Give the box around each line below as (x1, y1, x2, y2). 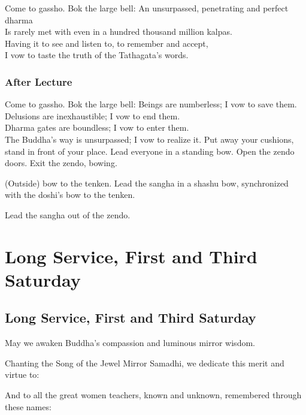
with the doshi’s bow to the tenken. (5, 188, 135, 201)
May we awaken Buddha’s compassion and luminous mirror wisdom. (5, 336, 255, 349)
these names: (5, 400, 51, 413)
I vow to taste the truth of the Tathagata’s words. (5, 49, 189, 61)
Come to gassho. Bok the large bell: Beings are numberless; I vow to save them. (5, 98, 297, 110)
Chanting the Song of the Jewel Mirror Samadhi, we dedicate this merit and (5, 356, 284, 369)
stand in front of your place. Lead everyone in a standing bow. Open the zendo (5, 145, 295, 157)
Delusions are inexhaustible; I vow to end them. (5, 109, 180, 122)
